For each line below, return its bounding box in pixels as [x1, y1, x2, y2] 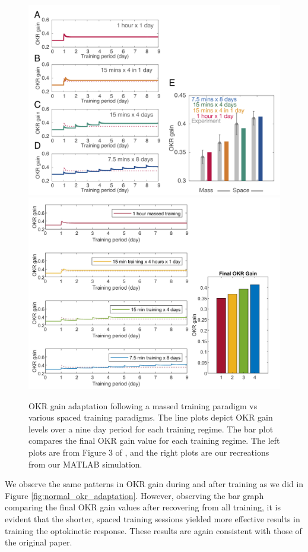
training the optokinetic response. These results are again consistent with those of [5, 524, 302, 537]
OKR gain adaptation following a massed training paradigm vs [28, 399, 258, 412]
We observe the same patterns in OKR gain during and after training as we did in [5, 478, 304, 490]
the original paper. [5, 536, 72, 548]
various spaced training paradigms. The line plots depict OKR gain [28, 411, 273, 424]
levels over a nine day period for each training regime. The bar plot [28, 422, 274, 435]
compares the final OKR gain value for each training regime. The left [28, 434, 280, 447]
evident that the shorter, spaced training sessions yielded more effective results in [5, 512, 300, 525]
